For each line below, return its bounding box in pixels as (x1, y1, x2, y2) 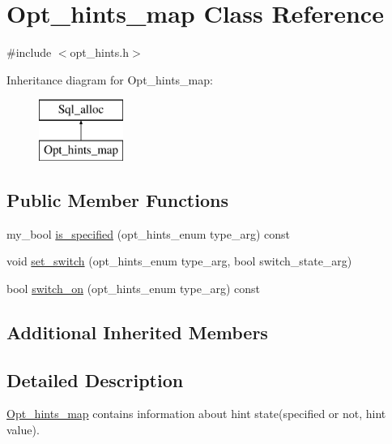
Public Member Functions (6, 187, 228, 212)
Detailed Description (6, 367, 184, 392)
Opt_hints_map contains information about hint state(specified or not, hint (6, 405, 386, 422)
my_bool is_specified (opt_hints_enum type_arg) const (6, 225, 290, 242)
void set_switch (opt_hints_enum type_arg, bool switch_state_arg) (6, 252, 352, 269)
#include (6, 44, 52, 61)
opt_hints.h (70, 44, 129, 61)
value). (6, 421, 40, 438)
